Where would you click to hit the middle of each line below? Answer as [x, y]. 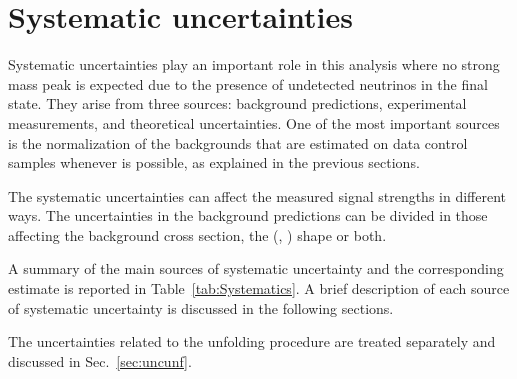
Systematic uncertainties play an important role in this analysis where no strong [254, 64]
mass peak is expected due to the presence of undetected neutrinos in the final [248, 83]
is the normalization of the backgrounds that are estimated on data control [238, 142]
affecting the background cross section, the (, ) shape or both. [197, 234]
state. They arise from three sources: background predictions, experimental [237, 103]
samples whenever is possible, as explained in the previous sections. [214, 162]
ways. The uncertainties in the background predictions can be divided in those [248, 215]
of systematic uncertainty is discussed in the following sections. [201, 307]
